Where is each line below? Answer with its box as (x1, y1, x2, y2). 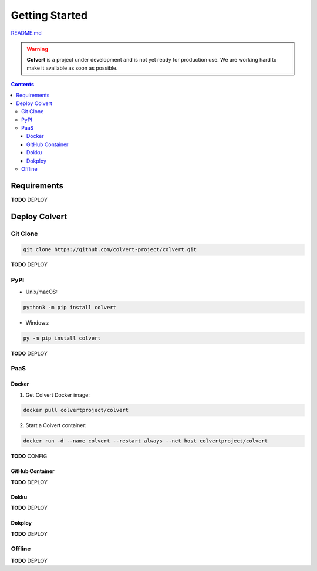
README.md (11, 29, 42, 36)
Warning (26, 45, 48, 52)
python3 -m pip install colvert (23, 304, 117, 310)
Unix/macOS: (25, 288, 58, 295)
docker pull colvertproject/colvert (23, 407, 129, 414)
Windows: (25, 319, 50, 326)
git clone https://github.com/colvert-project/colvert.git (23, 246, 197, 253)
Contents (11, 81, 35, 88)
